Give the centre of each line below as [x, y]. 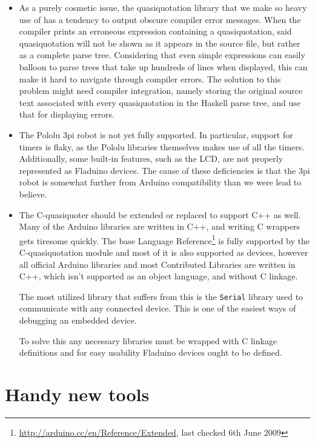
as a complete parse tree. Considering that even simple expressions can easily [162, 55]
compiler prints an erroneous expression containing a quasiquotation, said [155, 31]
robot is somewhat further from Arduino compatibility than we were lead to [160, 182]
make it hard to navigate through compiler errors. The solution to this [150, 78]
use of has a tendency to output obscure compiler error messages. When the [160, 19]
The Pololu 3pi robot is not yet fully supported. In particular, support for [156, 134]
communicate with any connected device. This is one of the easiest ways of [157, 308]
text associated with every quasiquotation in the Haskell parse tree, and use [160, 102]
